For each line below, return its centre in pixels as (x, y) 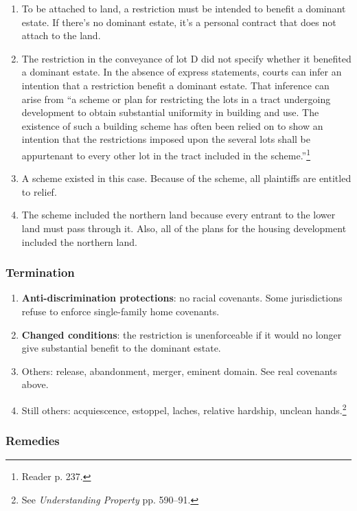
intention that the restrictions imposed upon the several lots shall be (166, 139)
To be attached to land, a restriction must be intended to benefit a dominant (184, 8)
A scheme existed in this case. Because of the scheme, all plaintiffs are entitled (186, 178)
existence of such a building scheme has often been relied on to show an (172, 125)
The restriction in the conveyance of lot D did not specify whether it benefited (186, 58)
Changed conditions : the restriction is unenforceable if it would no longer (182, 334)
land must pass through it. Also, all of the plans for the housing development (184, 228)
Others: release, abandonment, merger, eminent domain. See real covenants (180, 371)
